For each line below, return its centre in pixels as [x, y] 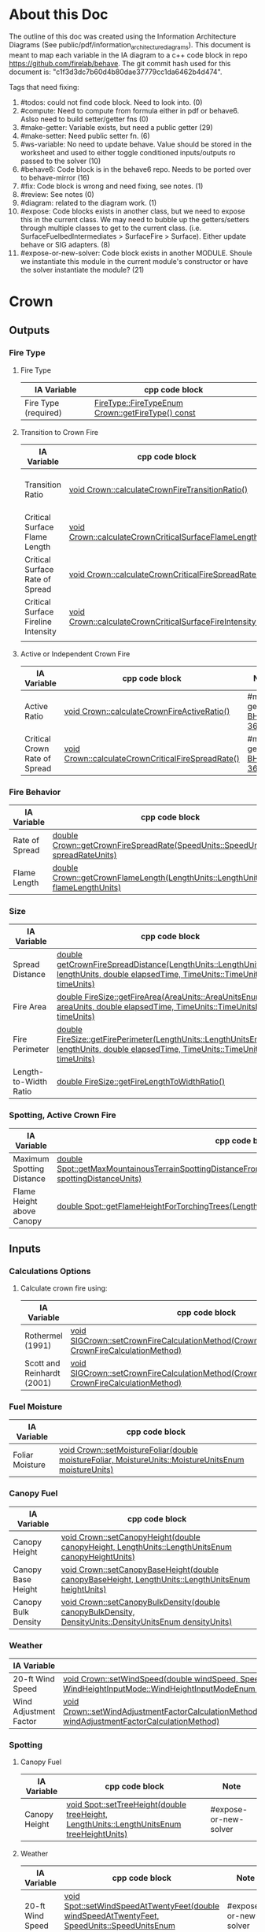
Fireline [38, 622]
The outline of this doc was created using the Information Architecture [123, 36]
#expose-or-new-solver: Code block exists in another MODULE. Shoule [136, 253]
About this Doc [59, 15]
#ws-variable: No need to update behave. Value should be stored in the [136, 144]
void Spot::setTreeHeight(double [127, 1804]
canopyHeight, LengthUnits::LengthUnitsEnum [147, 1547]
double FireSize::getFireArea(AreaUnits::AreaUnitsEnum [160, 997]
